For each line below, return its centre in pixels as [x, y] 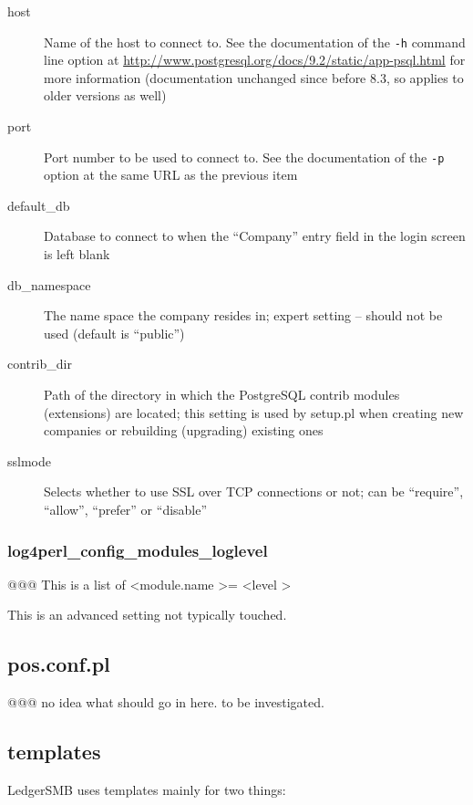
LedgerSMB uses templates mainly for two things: [147, 789]
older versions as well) [105, 95]
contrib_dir [40, 364]
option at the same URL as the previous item [171, 175]
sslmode [29, 460]
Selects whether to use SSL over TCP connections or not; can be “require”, [254, 491]
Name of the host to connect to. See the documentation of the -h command [255, 42]
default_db [39, 205]
